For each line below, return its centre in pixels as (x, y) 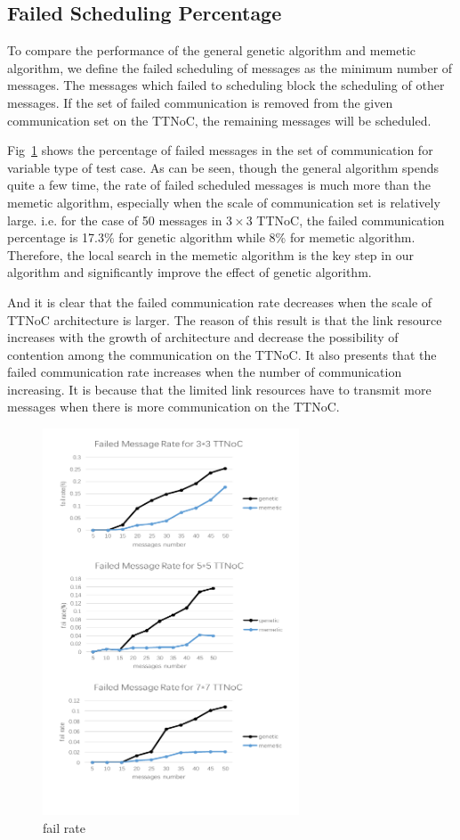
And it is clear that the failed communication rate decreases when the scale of (220, 302)
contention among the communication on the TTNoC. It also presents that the (222, 354)
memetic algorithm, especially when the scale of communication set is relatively (224, 202)
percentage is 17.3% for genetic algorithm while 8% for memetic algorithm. (211, 237)
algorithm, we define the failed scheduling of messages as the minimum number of (230, 67)
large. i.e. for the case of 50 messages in (115, 220)
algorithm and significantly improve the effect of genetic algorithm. (190, 272)
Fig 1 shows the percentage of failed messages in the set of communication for (220, 150)
